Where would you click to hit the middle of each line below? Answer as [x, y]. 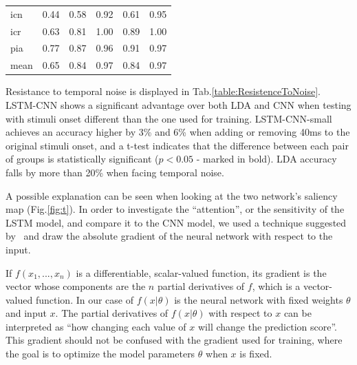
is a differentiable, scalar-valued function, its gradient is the [201, 272]
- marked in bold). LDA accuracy [267, 159]
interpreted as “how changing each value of [96, 326]
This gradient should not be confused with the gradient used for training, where [174, 340]
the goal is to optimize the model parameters [100, 354]
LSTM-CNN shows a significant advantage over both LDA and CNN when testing [178, 104]
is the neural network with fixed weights [259, 299]
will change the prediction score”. [267, 326]
